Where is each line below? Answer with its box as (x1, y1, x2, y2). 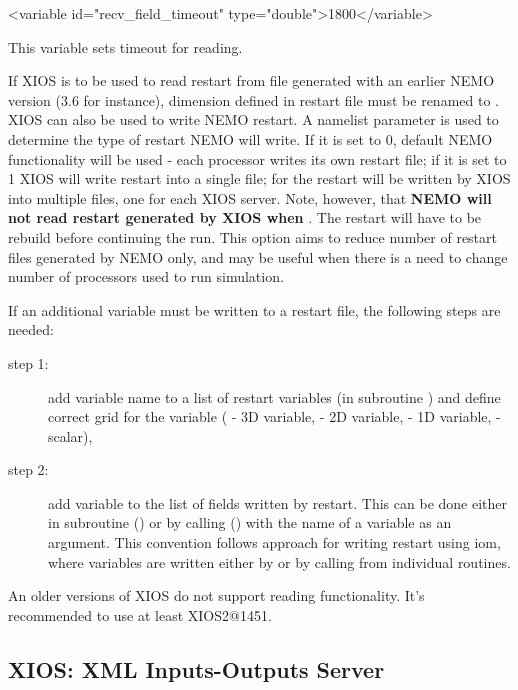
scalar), (48, 425, 93, 446)
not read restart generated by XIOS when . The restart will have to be (8, 207, 482, 228)
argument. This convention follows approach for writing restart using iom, (48, 532, 501, 553)
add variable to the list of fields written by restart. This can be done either (48, 492, 508, 513)
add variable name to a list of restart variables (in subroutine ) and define (48, 386, 501, 407)
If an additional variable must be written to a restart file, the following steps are (8, 299, 501, 320)
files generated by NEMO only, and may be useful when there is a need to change (8, 246, 508, 267)
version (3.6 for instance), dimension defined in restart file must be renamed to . (8, 89, 499, 110)
